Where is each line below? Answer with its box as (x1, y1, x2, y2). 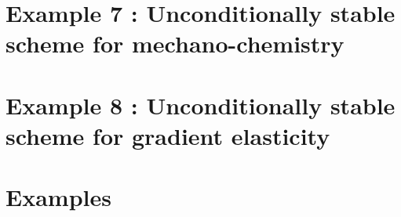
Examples (5, 181, 111, 213)
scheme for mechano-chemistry (5, 27, 344, 60)
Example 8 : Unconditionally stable (5, 89, 396, 121)
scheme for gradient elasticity (5, 119, 330, 151)
